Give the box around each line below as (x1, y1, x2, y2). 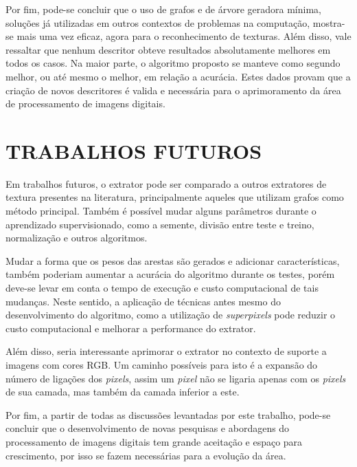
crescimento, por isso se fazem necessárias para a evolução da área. (5, 448, 286, 462)
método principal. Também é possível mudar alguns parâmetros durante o (5, 204, 316, 218)
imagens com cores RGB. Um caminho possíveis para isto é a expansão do (5, 358, 318, 371)
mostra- (312, 15, 345, 30)
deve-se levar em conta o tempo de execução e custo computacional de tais (5, 281, 319, 295)
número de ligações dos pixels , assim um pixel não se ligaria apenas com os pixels (5, 371, 346, 385)
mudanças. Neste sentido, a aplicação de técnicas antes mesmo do (5, 294, 281, 308)
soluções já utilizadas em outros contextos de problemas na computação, (5, 15, 310, 30)
